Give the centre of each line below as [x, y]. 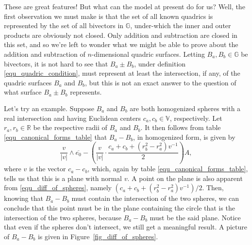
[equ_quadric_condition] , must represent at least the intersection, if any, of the [122, 73]
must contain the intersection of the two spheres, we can [155, 198]
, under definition [160, 63]
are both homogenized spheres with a [185, 108]
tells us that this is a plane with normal [63, 178]
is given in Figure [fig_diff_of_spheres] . [98, 236]
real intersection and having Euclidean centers [73, 118]
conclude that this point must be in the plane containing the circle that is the [119, 208]
